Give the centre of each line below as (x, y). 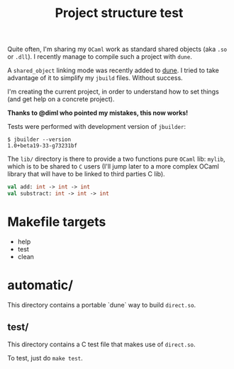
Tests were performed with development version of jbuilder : (97, 127)
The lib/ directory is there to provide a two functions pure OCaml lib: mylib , (116, 159)
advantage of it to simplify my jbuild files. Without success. (95, 78)
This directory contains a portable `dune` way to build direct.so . (102, 305)
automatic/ (40, 285)
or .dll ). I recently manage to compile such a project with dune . (100, 57)
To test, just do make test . (45, 358)
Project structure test (119, 13)
